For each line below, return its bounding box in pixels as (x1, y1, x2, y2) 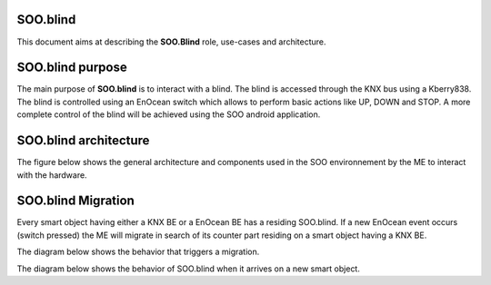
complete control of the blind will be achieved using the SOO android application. (16, 109, 321, 120)
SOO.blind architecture (16, 133, 150, 149)
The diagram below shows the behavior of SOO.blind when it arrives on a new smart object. (16, 263, 361, 274)
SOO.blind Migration (16, 193, 135, 209)
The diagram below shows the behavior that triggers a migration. (16, 246, 260, 258)
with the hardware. (16, 169, 87, 181)
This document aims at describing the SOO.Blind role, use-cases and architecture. (16, 36, 326, 47)
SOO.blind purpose (16, 60, 127, 75)
